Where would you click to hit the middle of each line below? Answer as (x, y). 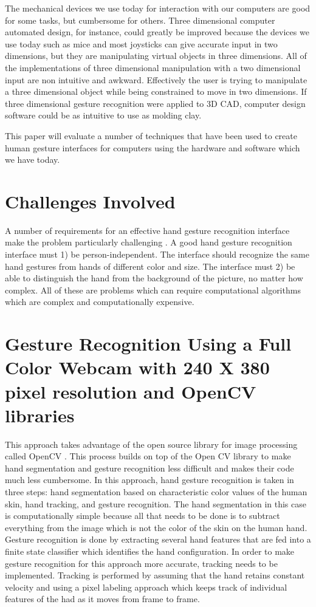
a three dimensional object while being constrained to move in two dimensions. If (156, 91)
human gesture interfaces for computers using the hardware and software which (153, 147)
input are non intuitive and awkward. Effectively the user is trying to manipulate (156, 79)
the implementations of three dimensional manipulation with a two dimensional (153, 67)
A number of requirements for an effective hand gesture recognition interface (147, 230)
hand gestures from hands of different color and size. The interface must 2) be (150, 266)
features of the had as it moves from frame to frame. (102, 599)
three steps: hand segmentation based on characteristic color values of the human (156, 492)
